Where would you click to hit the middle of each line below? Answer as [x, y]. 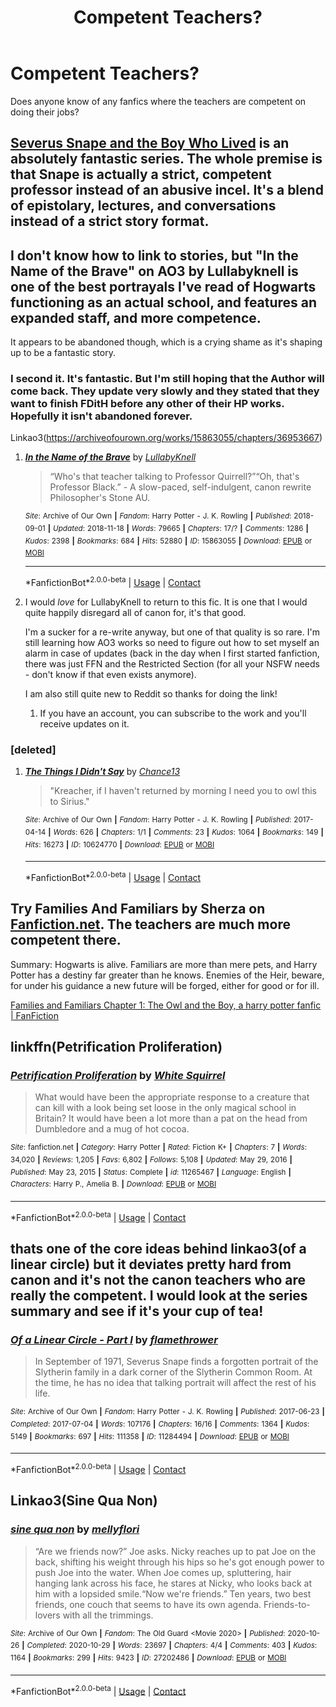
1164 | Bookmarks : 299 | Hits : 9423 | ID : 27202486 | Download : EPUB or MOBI [148, 1658]
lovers [47, 1615]
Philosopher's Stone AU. [100, 498]
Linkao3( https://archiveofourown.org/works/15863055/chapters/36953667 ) [166, 438]
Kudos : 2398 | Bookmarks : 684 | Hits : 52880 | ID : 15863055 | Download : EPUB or [168, 541]
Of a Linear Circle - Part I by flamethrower [114, 1340]
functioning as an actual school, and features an [164, 302]
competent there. [66, 940]
